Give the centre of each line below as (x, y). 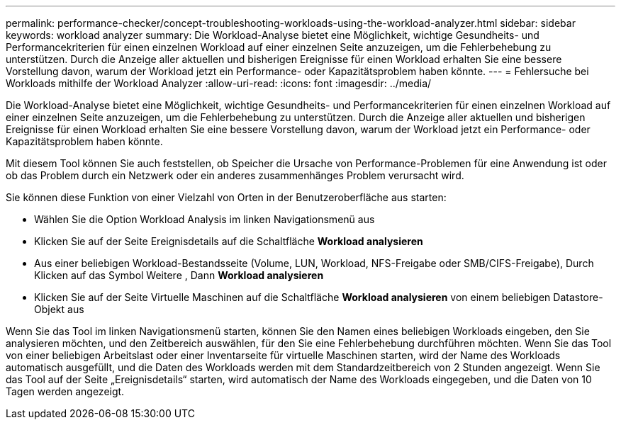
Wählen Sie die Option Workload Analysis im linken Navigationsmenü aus (205, 219)
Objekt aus (59, 309)
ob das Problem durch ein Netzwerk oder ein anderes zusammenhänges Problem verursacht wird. (235, 175)
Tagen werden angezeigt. (65, 391)
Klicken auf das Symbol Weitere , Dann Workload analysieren (179, 275)
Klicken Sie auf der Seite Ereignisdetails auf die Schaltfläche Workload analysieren (229, 241)
